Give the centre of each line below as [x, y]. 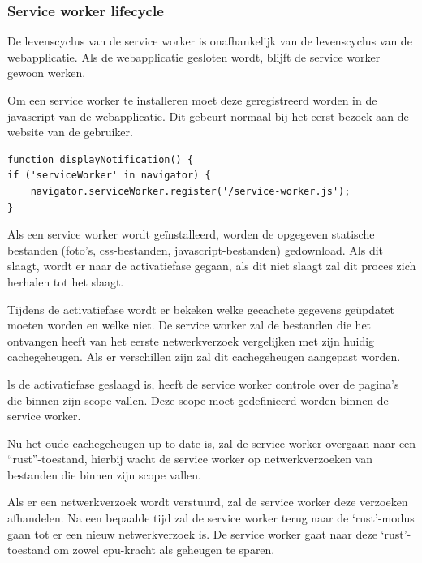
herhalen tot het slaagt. [66, 281]
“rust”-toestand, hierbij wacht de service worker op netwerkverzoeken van [190, 459]
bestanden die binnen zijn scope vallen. [104, 474]
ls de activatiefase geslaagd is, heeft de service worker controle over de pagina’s [203, 383]
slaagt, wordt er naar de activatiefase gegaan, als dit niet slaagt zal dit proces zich [212, 266]
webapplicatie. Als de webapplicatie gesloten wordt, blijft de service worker [194, 56]
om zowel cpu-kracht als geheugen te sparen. [164, 550]
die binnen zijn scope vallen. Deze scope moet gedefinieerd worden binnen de [198, 400]
